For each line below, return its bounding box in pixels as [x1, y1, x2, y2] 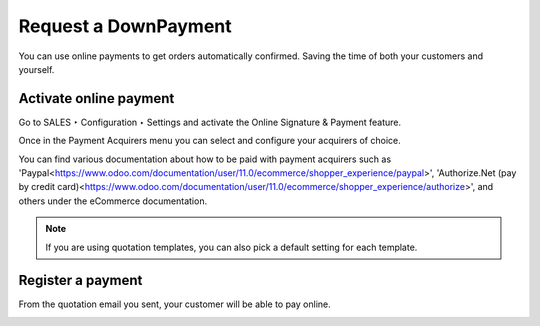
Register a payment [18, 272, 143, 289]
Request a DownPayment [18, 15, 232, 37]
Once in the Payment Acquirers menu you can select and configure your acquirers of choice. [18, 135, 401, 147]
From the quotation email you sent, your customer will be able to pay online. [18, 298, 331, 310]
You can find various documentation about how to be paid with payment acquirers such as [18, 153, 392, 165]
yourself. [18, 63, 55, 75]
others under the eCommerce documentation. [18, 195, 208, 207]
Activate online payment [18, 90, 175, 107]
